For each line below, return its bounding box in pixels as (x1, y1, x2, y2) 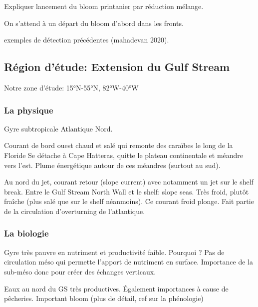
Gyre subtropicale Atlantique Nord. (4, 123, 113, 133)
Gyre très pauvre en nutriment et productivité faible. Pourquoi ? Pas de (4, 246, 225, 257)
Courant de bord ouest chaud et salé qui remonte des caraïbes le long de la (4, 140, 233, 150)
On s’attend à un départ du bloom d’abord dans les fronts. (4, 17, 184, 28)
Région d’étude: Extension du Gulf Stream (4, 59, 230, 74)
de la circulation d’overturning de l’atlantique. (4, 205, 145, 216)
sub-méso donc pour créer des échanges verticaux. (4, 266, 156, 276)
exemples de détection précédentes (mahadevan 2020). (4, 34, 169, 45)
